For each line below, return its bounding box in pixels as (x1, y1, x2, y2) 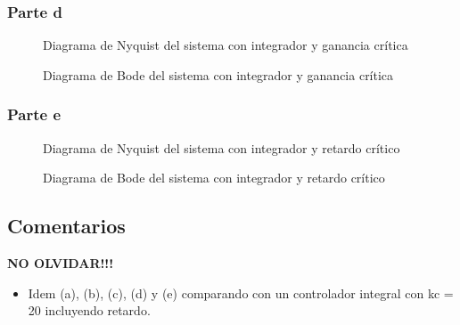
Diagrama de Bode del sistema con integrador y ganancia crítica (43, 65, 394, 84)
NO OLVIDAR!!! (7, 254, 114, 272)
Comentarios (7, 212, 126, 240)
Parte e (7, 103, 62, 126)
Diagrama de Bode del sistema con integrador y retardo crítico (43, 168, 385, 187)
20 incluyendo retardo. (28, 301, 151, 320)
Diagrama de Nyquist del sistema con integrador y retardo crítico (43, 138, 400, 157)
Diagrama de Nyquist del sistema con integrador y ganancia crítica (43, 36, 408, 54)
